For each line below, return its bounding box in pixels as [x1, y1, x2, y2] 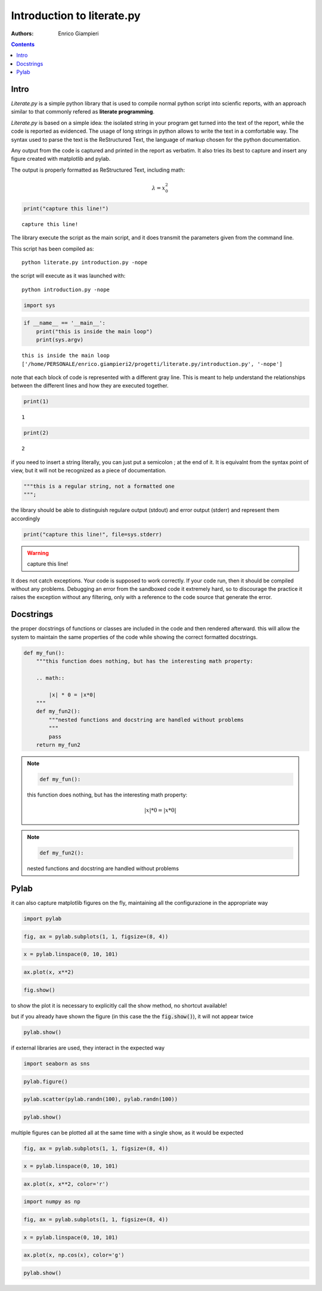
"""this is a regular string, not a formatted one [23, 483, 175, 490]
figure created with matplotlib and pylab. [11, 155, 111, 163]
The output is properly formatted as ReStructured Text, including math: [11, 166, 185, 173]
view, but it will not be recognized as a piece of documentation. [11, 467, 167, 474]
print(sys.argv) [36, 337, 83, 343]
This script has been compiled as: [11, 245, 94, 252]
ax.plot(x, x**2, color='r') [23, 1180, 109, 1187]
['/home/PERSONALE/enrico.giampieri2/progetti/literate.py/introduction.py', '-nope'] [21, 361, 283, 367]
